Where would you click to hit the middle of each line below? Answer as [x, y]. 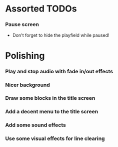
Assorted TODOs [41, 9]
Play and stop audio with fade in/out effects [59, 71]
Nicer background [27, 85]
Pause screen [22, 25]
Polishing [25, 55]
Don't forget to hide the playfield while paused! [61, 35]
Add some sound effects [35, 125]
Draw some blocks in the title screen [50, 98]
